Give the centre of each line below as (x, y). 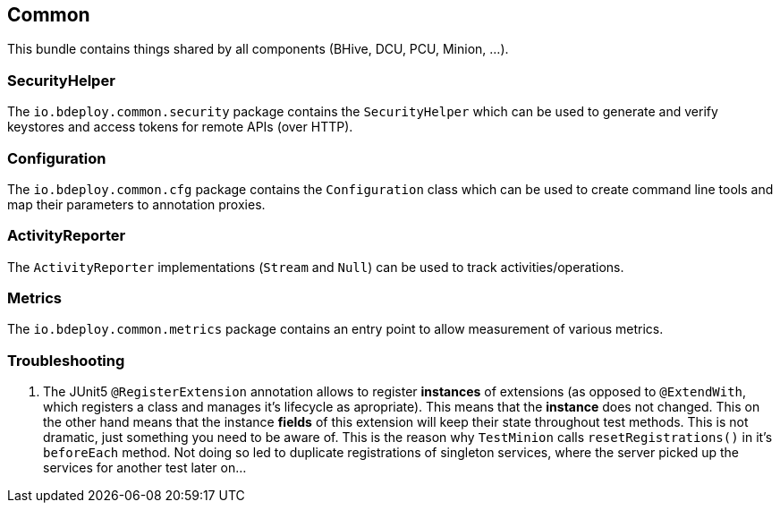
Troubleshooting (66, 360)
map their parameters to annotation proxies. (136, 204)
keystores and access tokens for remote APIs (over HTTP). (180, 127)
